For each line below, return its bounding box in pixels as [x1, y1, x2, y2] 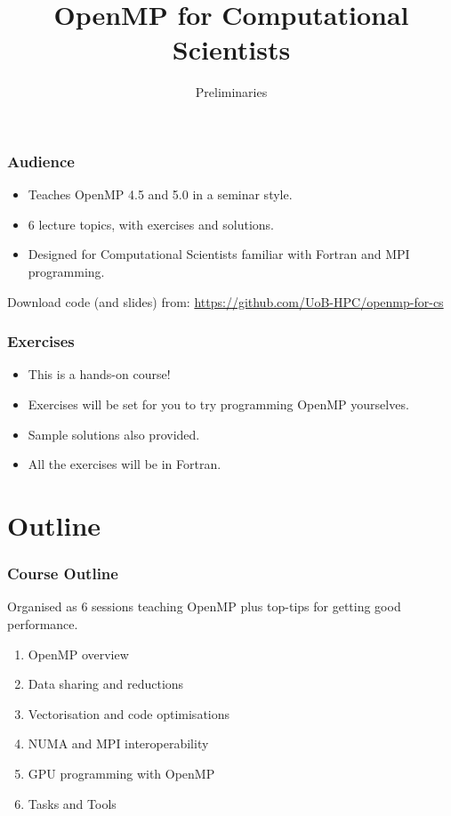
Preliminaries [195, 83, 268, 101]
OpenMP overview [28, 644, 129, 663]
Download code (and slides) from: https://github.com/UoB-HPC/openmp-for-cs [7, 292, 444, 311]
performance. [7, 614, 78, 633]
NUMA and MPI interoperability [28, 734, 209, 753]
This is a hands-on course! [28, 365, 171, 384]
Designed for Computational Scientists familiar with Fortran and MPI [28, 245, 410, 263]
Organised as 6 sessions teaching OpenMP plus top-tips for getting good [7, 597, 401, 616]
